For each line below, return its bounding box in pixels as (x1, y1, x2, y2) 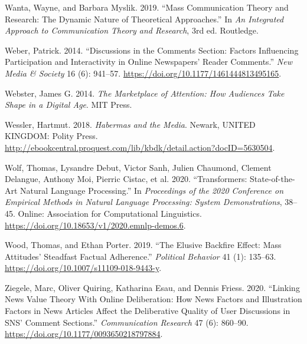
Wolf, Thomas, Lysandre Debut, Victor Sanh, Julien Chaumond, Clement (5, 161, 272, 173)
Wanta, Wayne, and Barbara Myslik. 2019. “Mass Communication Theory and (5, 1, 289, 13)
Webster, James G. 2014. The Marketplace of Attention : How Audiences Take (5, 87, 285, 99)
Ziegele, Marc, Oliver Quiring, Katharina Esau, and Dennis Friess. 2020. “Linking (5, 281, 300, 293)
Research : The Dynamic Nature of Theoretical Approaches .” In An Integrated (5, 12, 284, 25)
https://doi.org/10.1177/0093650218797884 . (5, 328, 163, 340)
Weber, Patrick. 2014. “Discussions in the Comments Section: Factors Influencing (5, 44, 299, 56)
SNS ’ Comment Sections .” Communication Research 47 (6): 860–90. (5, 316, 249, 328)
